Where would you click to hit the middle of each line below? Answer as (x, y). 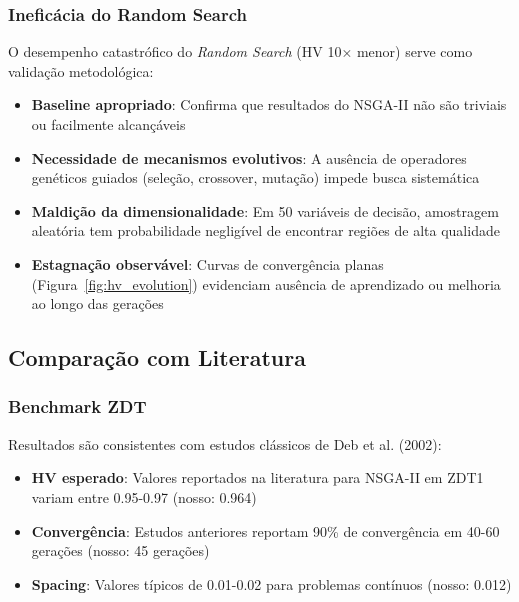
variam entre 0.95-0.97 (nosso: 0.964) (144, 496)
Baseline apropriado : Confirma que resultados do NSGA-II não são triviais (269, 104)
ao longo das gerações (97, 303)
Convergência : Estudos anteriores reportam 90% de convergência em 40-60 (265, 530)
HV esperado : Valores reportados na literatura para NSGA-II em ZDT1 (257, 477)
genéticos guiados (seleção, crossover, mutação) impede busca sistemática (255, 177)
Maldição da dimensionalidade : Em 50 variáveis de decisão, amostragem (265, 210)
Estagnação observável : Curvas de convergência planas (207, 263)
